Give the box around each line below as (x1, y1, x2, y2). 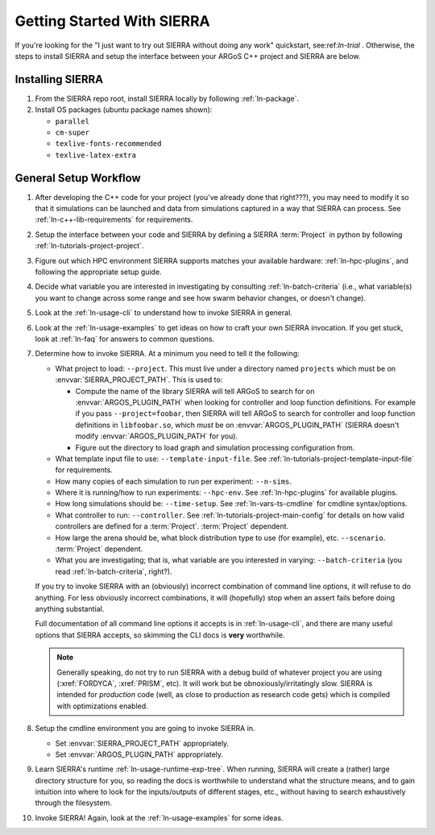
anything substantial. (35, 604, 105, 613)
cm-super (55, 128, 90, 137)
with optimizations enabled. (56, 701, 148, 711)
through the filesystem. (35, 798, 113, 808)
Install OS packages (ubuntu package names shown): (35, 105, 213, 114)
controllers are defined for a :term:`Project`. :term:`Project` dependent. (55, 521, 289, 531)
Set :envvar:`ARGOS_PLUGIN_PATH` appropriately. (55, 750, 224, 759)
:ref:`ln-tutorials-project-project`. (35, 241, 144, 251)
